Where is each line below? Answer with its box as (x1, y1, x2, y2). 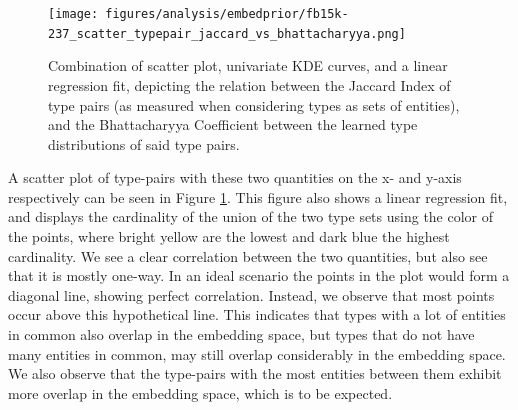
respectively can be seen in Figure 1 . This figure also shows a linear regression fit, (8, 186, 508, 207)
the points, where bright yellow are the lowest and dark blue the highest (8, 226, 450, 247)
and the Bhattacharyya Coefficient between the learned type (48, 114, 418, 135)
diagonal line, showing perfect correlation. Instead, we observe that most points (8, 284, 495, 305)
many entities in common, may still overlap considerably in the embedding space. (8, 343, 506, 364)
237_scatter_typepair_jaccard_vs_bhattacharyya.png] (48, 26, 406, 41)
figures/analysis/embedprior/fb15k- (105, 7, 349, 21)
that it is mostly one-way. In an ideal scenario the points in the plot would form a (8, 265, 510, 286)
